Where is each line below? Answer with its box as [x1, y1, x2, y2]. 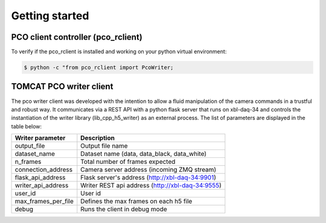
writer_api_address [14, 181, 69, 190]
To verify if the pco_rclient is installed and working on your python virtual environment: [11, 48, 227, 55]
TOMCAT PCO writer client [11, 81, 113, 92]
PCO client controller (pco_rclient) [11, 32, 143, 42]
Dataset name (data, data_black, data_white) [80, 149, 207, 158]
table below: [11, 122, 42, 130]
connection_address [14, 166, 72, 174]
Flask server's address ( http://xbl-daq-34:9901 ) [80, 174, 217, 182]
